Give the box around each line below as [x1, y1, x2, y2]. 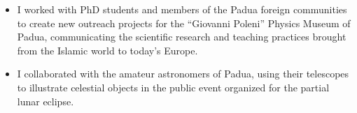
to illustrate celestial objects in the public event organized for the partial [17, 80, 330, 94]
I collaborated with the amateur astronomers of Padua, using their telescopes [17, 66, 349, 81]
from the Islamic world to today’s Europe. [17, 43, 198, 57]
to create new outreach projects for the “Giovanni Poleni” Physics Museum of [17, 15, 351, 30]
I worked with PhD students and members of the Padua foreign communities [17, 2, 347, 16]
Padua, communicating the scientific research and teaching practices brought [17, 29, 346, 44]
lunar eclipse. [17, 93, 74, 108]
